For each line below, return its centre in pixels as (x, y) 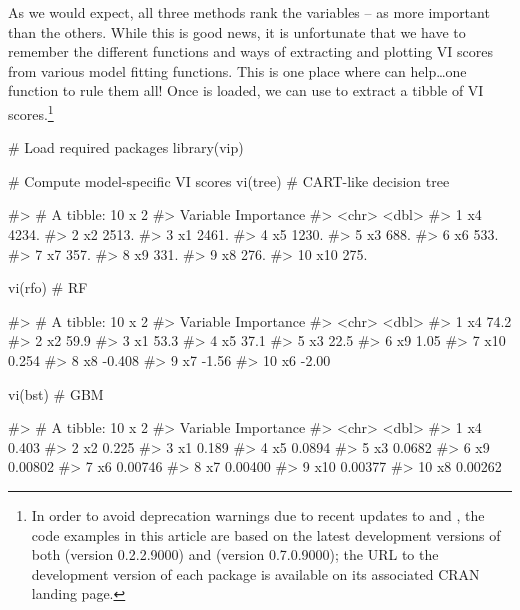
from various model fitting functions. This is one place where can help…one (237, 70)
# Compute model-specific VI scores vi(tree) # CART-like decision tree (229, 180)
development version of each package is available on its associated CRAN (255, 573)
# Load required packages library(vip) (126, 147)
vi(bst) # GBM (56, 393)
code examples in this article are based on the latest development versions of (266, 534)
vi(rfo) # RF (48, 287)
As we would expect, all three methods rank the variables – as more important (249, 12)
